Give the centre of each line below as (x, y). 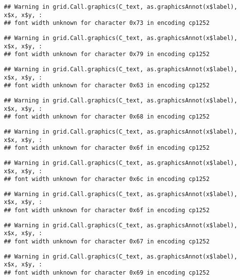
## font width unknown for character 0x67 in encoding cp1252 (107, 242)
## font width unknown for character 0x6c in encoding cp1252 (107, 179)
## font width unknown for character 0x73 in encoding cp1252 (107, 23)
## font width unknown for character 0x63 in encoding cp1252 (107, 86)
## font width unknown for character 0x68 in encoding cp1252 (107, 117)
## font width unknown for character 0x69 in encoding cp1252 (107, 273)
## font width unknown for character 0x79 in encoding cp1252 (107, 54)
